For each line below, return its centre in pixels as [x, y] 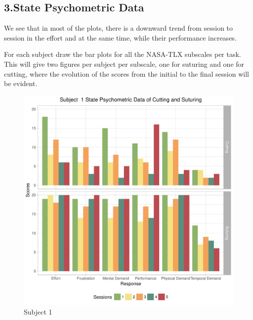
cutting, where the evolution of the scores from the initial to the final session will [126, 73]
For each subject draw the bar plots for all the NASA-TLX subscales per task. [123, 54]
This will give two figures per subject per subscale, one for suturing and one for [124, 64]
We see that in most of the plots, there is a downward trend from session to [119, 28]
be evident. [21, 83]
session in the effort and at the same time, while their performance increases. [120, 37]
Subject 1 [38, 312]
